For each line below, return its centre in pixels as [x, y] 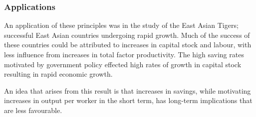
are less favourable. [33, 110]
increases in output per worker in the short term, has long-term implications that [128, 100]
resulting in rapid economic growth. [58, 74]
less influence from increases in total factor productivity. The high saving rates [124, 54]
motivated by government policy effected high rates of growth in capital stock [123, 64]
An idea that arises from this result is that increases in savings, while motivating [128, 90]
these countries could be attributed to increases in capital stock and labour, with [128, 45]
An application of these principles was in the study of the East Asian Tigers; [121, 25]
